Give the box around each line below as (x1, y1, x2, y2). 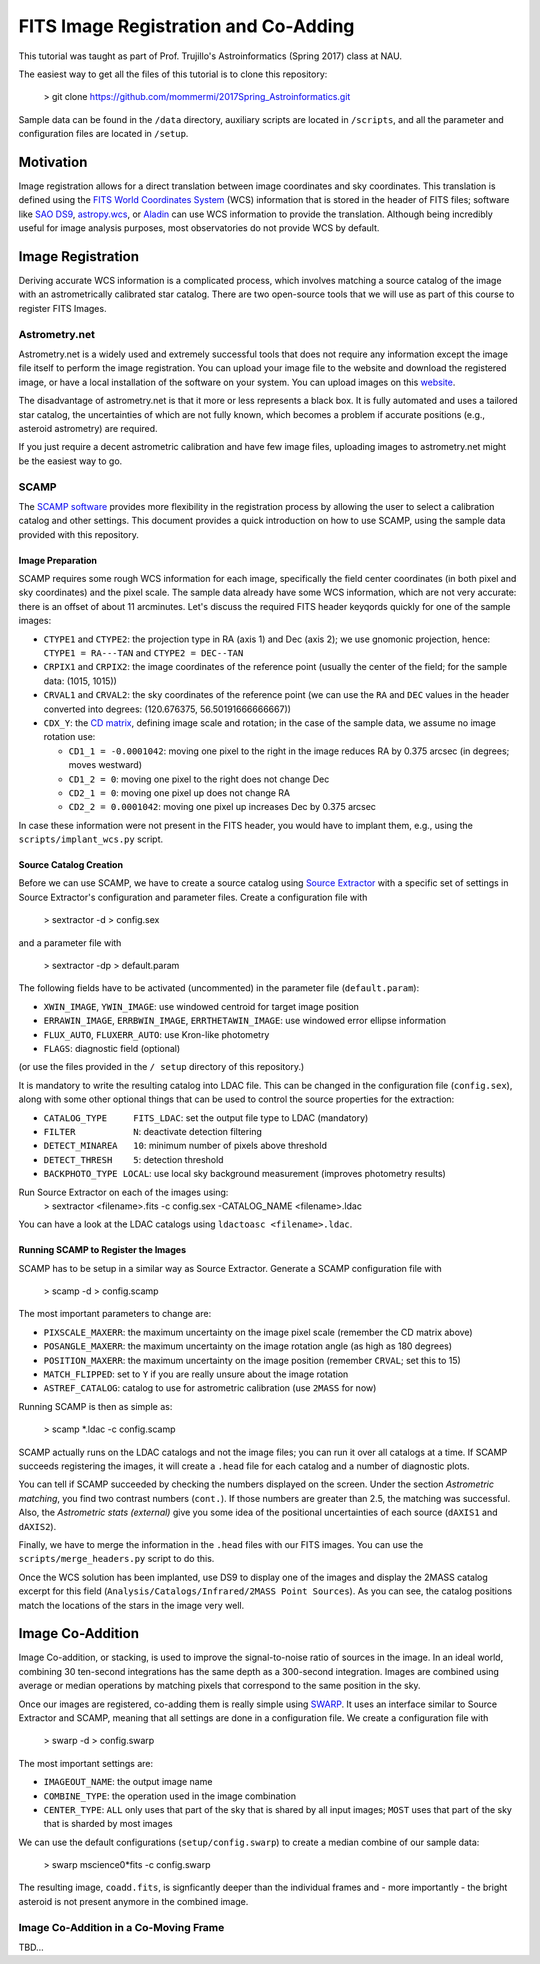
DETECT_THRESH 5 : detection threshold (43, 1153, 224, 1165)
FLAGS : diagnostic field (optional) (43, 1043, 181, 1054)
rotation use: (43, 731, 96, 743)
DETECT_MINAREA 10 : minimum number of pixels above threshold (43, 1140, 327, 1152)
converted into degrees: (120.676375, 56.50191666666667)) (43, 703, 292, 715)
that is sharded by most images (43, 1818, 174, 1830)
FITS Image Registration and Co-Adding (18, 15, 355, 37)
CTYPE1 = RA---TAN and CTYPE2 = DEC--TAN (43, 647, 244, 659)
